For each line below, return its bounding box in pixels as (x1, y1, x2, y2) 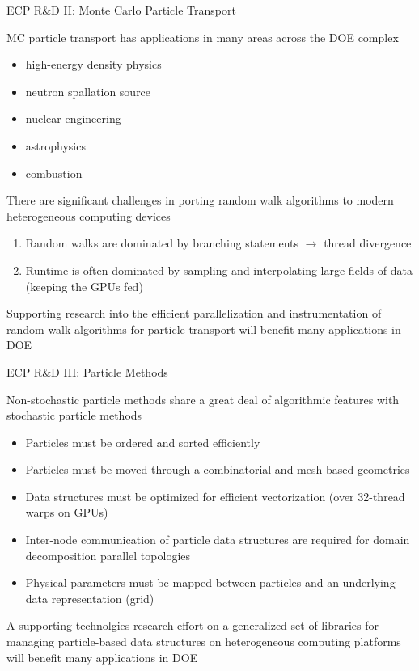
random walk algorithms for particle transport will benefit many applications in (6, 320, 401, 337)
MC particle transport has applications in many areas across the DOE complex (6, 28, 399, 45)
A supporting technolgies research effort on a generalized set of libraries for (6, 617, 379, 634)
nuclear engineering (25, 110, 121, 127)
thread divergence (324, 234, 412, 251)
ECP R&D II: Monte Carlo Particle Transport (6, 2, 236, 18)
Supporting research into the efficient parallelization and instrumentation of (6, 305, 382, 322)
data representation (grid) (25, 589, 154, 606)
